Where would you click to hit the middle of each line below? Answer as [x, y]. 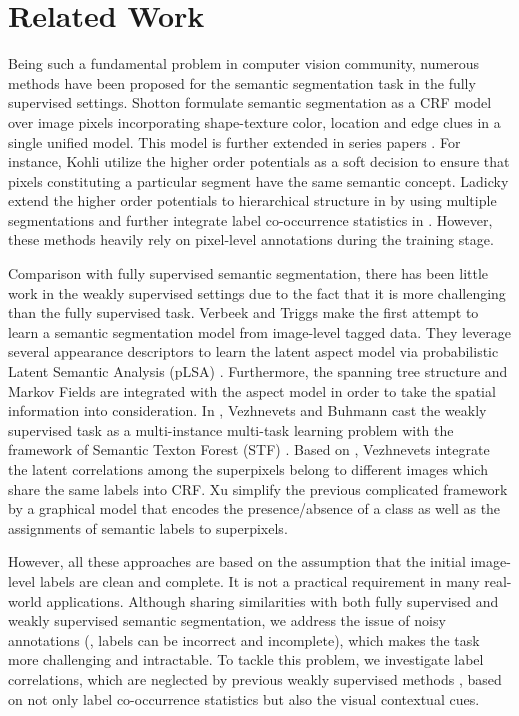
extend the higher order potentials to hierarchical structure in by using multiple [252, 200]
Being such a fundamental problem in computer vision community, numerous [244, 63]
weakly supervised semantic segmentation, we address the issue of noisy [227, 620]
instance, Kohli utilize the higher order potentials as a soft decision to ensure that [259, 161]
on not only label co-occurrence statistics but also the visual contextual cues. [244, 698]
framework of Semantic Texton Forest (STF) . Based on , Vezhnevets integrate [249, 449]
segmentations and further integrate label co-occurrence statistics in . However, [250, 219]
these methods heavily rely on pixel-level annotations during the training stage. [251, 239]
